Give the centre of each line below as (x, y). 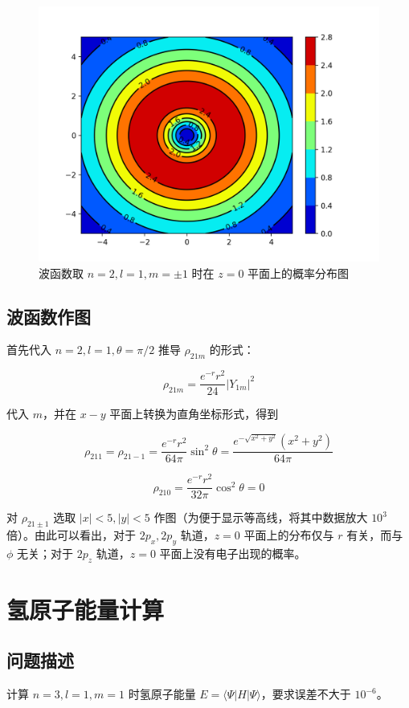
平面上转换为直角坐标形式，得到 (194, 414)
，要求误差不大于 (306, 694)
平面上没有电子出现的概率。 (233, 553)
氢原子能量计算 (86, 609)
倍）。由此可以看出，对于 (71, 535)
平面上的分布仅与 (289, 535)
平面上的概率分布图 (299, 273)
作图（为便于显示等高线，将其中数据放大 (261, 517)
